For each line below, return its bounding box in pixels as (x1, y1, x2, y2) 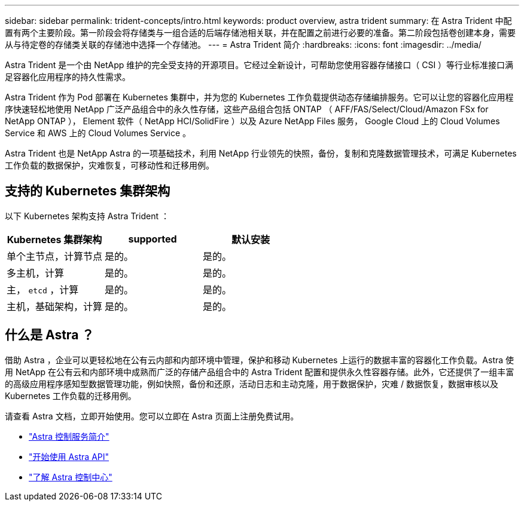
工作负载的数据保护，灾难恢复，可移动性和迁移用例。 (5, 160, 214, 170)
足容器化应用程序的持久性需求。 (5, 72, 130, 82)
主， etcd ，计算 (7, 283, 79, 296)
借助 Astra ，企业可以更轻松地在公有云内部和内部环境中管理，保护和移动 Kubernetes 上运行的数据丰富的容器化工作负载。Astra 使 (5, 354, 514, 365)
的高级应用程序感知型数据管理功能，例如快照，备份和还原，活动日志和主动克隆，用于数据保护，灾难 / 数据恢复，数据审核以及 (5, 378, 498, 389)
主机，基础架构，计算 (7, 300, 103, 312)
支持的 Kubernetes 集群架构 (5, 183, 170, 199)
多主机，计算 (7, 266, 65, 279)
